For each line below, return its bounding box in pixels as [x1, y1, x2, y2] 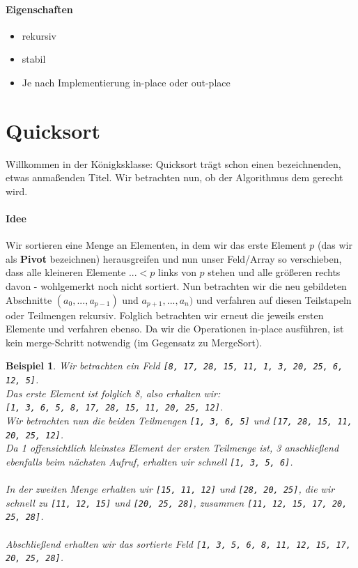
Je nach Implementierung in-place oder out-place [22, 75, 231, 89]
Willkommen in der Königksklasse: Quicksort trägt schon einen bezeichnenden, [6, 156, 341, 171]
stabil [22, 52, 46, 66]
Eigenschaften [6, 1, 73, 16]
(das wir [318, 238, 352, 252]
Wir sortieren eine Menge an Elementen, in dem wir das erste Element [6, 238, 306, 252]
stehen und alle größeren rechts [208, 265, 341, 279]
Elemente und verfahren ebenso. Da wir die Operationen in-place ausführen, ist [6, 321, 344, 336]
